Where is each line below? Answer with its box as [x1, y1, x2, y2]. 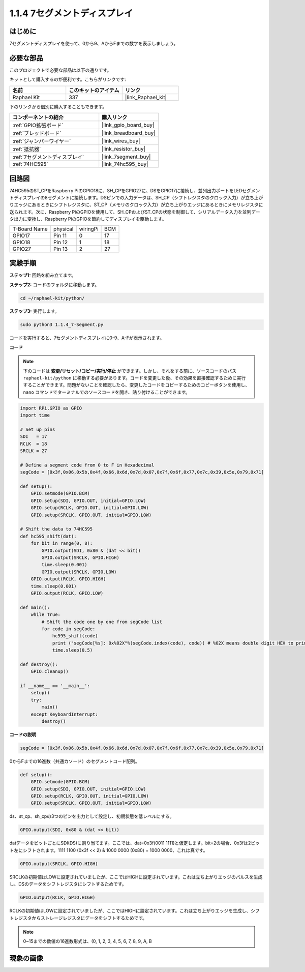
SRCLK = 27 [20, 448, 47, 454]
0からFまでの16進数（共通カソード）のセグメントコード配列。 [9, 758, 140, 764]
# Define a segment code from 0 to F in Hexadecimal [20, 462, 155, 468]
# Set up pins [20, 426, 55, 432]
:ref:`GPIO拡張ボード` [12, 122, 64, 129]
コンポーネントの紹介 [12, 114, 64, 121]
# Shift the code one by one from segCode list [41, 618, 163, 625]
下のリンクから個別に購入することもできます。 [9, 103, 107, 109]
